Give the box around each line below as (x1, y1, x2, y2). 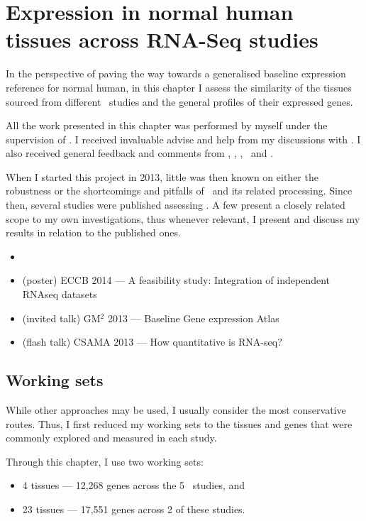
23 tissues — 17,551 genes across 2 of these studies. (22, 501, 245, 516)
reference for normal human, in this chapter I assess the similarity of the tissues (6, 79, 352, 94)
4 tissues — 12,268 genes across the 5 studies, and (22, 478, 245, 493)
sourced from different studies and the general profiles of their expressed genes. (6, 94, 353, 109)
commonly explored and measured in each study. (6, 430, 217, 445)
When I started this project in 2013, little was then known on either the (6, 169, 318, 184)
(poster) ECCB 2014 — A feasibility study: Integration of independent (22, 273, 330, 287)
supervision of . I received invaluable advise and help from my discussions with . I (6, 131, 361, 146)
